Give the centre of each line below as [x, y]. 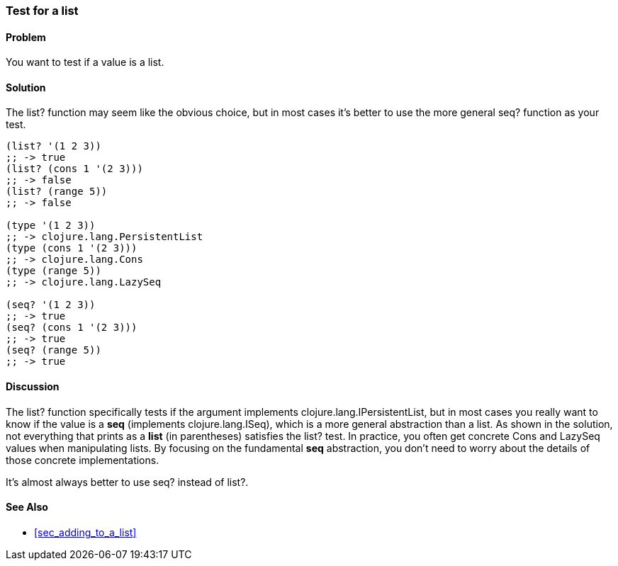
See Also [27, 507]
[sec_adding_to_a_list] [85, 532]
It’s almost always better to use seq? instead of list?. [127, 482]
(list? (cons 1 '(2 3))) [74, 169]
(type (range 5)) [54, 271]
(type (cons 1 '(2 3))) [72, 248]
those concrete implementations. [83, 460]
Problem [26, 37]
